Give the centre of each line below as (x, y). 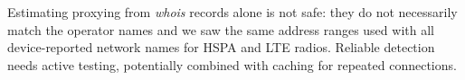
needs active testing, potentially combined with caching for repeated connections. (232, 64)
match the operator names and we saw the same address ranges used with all (221, 29)
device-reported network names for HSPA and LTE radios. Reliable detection (221, 47)
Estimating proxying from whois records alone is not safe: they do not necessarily (232, 12)
